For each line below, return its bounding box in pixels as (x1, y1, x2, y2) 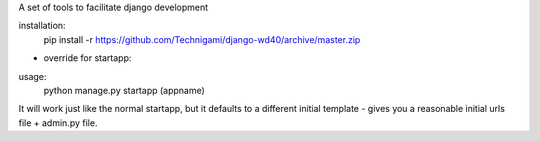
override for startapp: (43, 52, 132, 64)
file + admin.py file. (18, 116, 98, 129)
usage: (18, 70, 47, 82)
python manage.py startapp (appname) (43, 84, 205, 96)
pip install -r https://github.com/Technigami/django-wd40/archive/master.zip (43, 33, 361, 45)
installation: (18, 20, 66, 32)
